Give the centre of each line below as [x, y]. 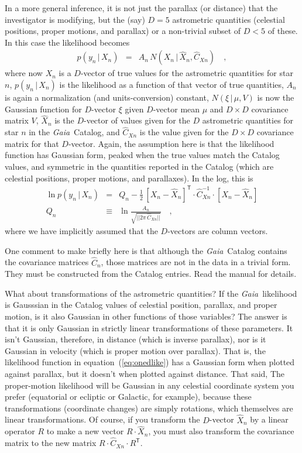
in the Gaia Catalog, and [74, 132]
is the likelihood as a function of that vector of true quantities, [171, 84]
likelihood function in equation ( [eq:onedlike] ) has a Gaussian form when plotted [150, 362]
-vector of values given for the [137, 120]
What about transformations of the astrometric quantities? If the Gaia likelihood [151, 293]
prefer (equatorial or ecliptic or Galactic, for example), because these [128, 397]
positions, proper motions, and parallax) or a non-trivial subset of [123, 31]
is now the [276, 97]
